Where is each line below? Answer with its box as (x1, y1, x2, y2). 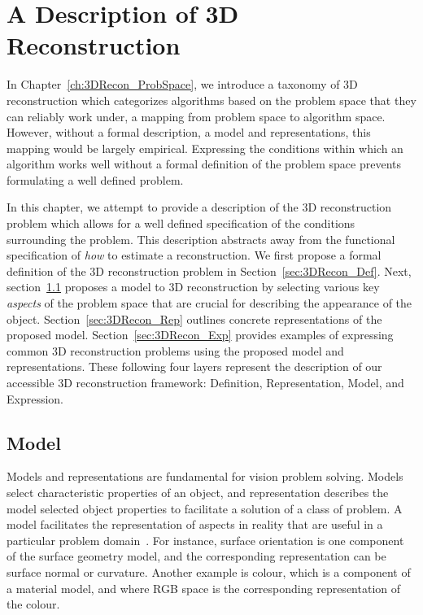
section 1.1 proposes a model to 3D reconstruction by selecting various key (7, 278, 380, 295)
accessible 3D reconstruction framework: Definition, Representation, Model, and (7, 374, 404, 390)
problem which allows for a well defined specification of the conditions (7, 215, 355, 232)
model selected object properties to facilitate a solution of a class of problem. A (7, 499, 403, 517)
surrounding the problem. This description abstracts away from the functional (7, 230, 395, 247)
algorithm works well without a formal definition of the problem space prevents (7, 155, 401, 172)
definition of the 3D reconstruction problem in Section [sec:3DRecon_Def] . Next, (7, 262, 412, 279)
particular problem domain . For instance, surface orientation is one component (7, 531, 404, 548)
